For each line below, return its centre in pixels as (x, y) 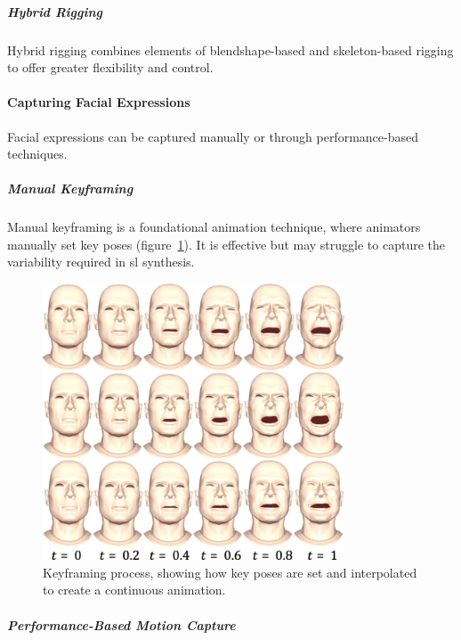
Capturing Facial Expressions (99, 102)
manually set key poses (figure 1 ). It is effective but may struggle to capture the (226, 244)
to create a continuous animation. (134, 590)
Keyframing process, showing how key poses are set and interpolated (230, 572)
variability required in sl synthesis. (101, 262)
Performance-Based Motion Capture (121, 624)
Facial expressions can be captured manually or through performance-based (213, 136)
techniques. (37, 154)
